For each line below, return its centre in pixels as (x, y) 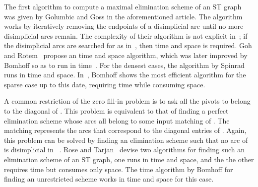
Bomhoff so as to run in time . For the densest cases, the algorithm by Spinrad (124, 65)
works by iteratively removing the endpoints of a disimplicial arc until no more (124, 26)
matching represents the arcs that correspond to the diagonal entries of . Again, (125, 130)
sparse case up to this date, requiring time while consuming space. (105, 84)
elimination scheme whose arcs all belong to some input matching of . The (117, 120)
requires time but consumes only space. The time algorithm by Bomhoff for (119, 169)
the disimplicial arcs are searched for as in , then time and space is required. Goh (128, 45)
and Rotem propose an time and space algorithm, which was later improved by (126, 55)
